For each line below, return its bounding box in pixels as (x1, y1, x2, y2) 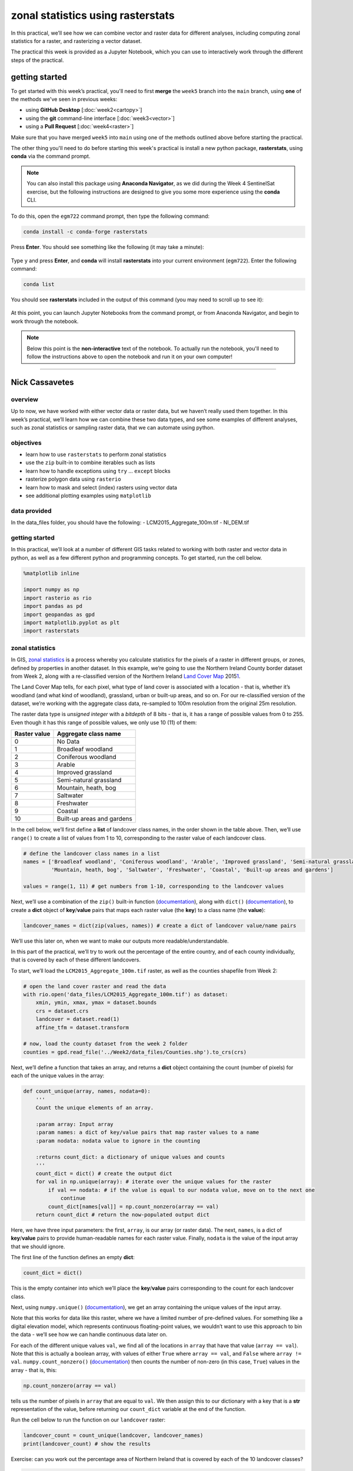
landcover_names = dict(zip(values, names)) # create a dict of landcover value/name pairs (23, 922, 297, 929)
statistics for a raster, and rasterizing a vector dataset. (11, 37, 142, 44)
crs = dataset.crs (35, 1007, 89, 1014)
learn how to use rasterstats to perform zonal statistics (25, 451, 167, 458)
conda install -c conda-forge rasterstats (23, 228, 148, 235)
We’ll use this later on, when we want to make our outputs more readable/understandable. (11, 937, 229, 944)
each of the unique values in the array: (11, 1072, 105, 1079)
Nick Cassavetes (11, 377, 74, 387)
